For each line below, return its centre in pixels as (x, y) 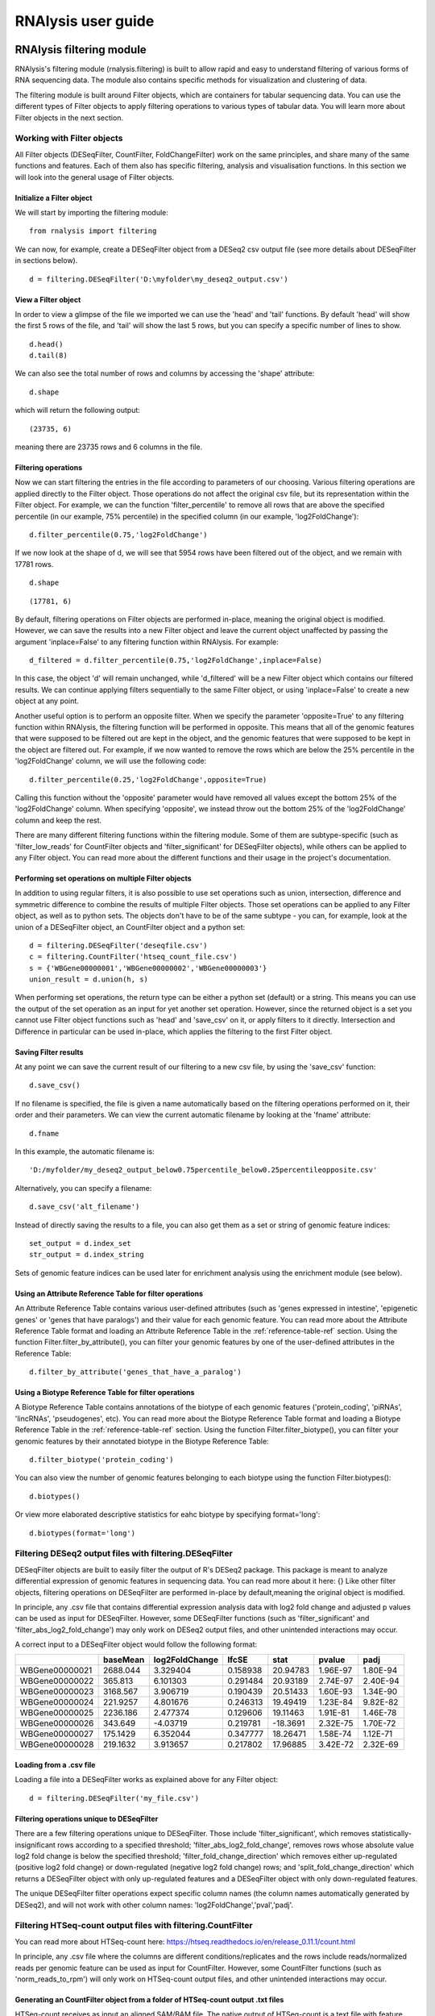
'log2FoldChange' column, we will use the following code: (111, 761)
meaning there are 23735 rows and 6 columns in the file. (109, 447)
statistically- (391, 1834)
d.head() (46, 344)
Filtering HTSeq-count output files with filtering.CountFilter (134, 1926)
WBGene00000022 (57, 1681)
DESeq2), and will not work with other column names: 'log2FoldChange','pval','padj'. (154, 1905)
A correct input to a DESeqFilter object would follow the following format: (136, 1644)
